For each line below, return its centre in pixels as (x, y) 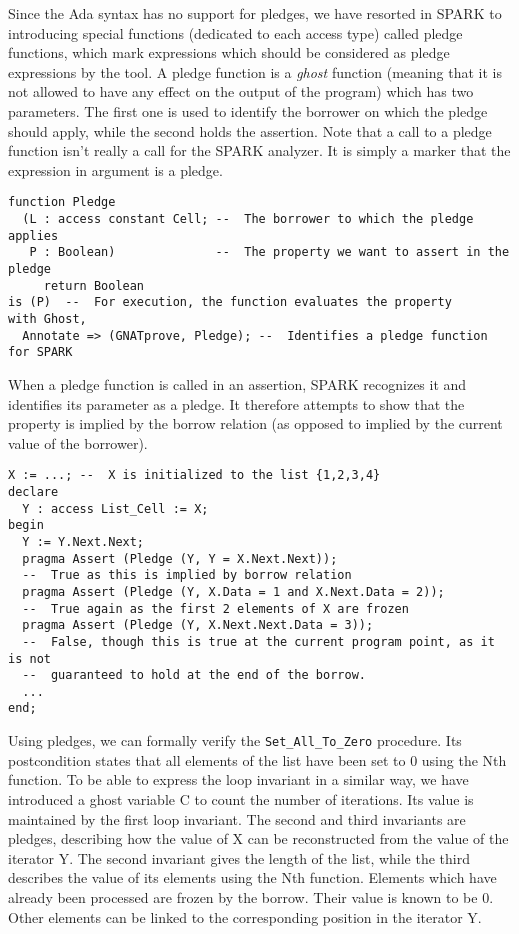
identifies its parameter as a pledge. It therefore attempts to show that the (236, 403)
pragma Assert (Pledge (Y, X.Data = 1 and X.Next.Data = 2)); (233, 591)
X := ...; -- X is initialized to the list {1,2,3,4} (194, 475)
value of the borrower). (78, 442)
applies (33, 235)
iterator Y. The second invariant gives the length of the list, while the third (239, 857)
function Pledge (62, 202)
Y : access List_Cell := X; (115, 508)
